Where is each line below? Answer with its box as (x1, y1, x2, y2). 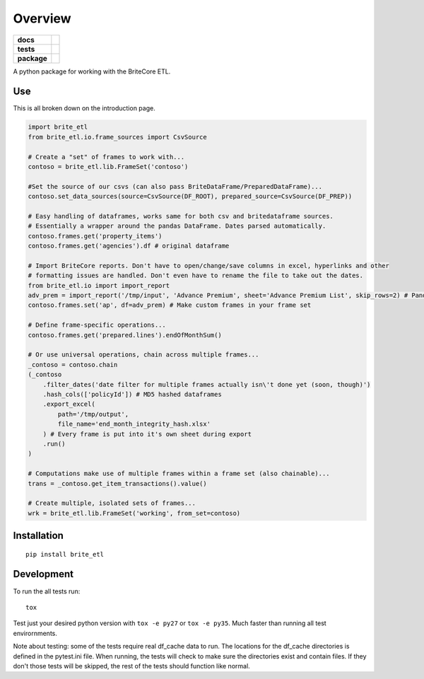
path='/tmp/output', (57, 410, 129, 418)
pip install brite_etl (25, 550, 105, 558)
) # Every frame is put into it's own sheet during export (42, 430, 252, 438)
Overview (13, 11, 71, 26)
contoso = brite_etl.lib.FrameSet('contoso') (28, 163, 189, 170)
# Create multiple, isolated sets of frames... (28, 499, 196, 507)
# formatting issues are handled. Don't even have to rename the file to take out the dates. (28, 272, 364, 279)
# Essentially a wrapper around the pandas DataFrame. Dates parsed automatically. (28, 222, 326, 230)
